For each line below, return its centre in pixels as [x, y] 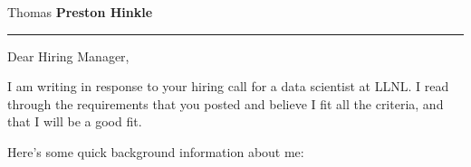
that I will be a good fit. [75, 121]
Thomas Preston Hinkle [80, 12]
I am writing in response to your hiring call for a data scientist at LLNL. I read [228, 86]
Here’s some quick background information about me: [156, 151]
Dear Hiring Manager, [68, 56]
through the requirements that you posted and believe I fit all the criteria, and [226, 103]
